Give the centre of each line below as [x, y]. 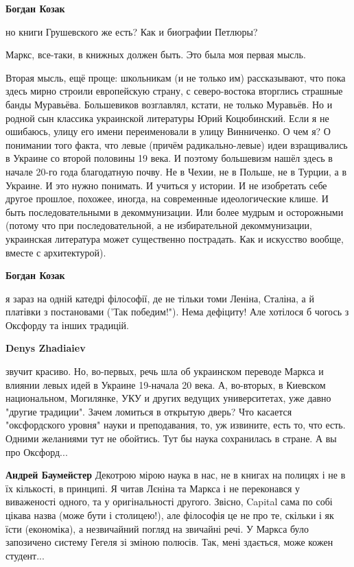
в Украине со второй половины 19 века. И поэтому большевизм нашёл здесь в [169, 158]
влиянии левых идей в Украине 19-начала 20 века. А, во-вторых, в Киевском [166, 384]
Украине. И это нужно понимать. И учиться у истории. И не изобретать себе [166, 185]
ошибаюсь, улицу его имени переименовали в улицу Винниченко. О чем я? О [168, 131]
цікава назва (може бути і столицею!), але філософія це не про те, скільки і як [170, 515]
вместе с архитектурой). [56, 252]
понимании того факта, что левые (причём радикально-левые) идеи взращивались [177, 144]
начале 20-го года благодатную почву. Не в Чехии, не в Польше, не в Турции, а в [176, 171]
